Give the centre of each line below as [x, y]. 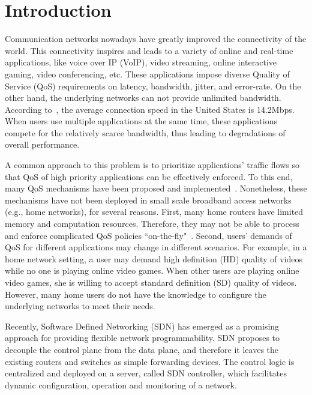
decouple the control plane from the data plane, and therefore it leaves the [142, 349]
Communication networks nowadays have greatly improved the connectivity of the [156, 39]
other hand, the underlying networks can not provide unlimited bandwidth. [143, 98]
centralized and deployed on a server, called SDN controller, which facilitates [146, 373]
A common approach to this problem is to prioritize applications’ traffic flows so [152, 165]
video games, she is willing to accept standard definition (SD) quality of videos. [151, 282]
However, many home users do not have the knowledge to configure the [136, 294]
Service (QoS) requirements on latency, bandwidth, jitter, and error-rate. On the [153, 86]
